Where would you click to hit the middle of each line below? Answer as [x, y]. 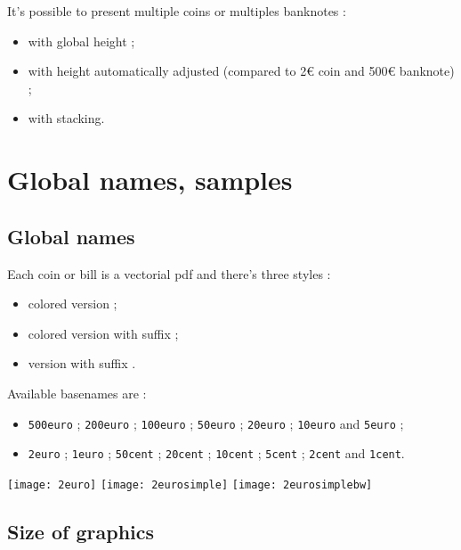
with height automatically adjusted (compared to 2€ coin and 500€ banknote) [241, 71]
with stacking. [66, 118]
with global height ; [81, 41]
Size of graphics [81, 531]
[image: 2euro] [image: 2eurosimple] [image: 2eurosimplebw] [190, 484]
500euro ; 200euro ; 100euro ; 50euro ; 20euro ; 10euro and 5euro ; [216, 423]
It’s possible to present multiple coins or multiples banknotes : [177, 11]
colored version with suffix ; [103, 333]
